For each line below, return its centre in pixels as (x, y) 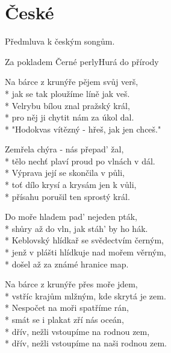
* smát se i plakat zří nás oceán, (64, 319)
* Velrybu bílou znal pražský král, (67, 105)
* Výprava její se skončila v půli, (65, 173)
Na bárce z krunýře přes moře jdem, (71, 284)
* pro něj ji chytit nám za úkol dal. (70, 117)
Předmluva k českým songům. (60, 41)
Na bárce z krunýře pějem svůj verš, (72, 82)
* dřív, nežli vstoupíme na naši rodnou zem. (86, 343)
